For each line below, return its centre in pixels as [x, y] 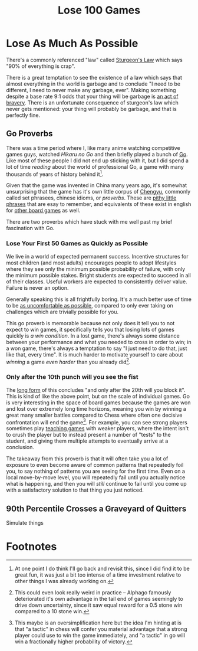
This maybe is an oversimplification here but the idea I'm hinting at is [98, 623]
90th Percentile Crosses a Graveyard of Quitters [96, 508]
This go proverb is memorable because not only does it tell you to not [90, 323]
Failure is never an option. [37, 287]
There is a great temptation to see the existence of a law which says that [94, 77]
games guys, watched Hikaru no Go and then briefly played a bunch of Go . [97, 154]
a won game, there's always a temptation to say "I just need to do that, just [97, 348]
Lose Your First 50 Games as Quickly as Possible [77, 244]
